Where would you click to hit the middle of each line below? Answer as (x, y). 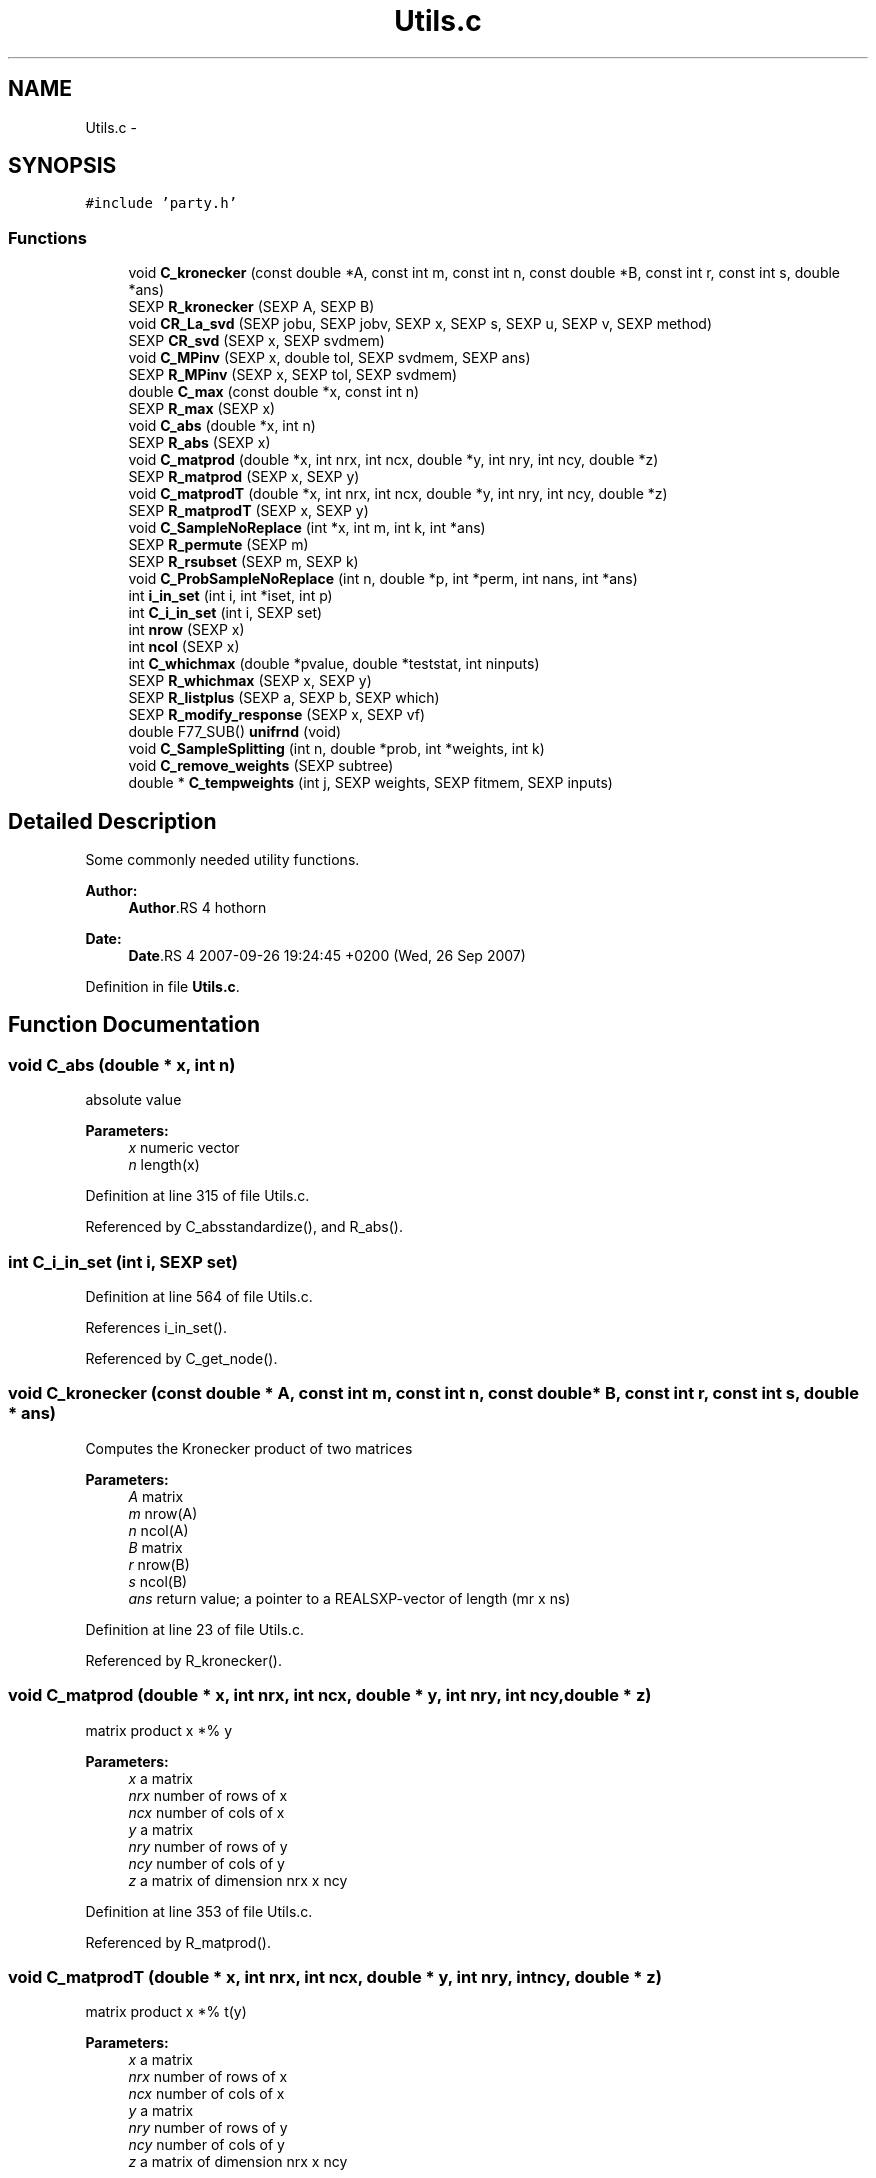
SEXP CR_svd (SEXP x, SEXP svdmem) (256, 341)
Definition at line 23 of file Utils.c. (194, 1629)
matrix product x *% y (159, 1730)
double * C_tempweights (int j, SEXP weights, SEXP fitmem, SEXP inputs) (370, 783)
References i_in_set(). (156, 1327)
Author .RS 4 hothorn (197, 908)
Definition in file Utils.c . (162, 987)
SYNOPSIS (62, 166)
